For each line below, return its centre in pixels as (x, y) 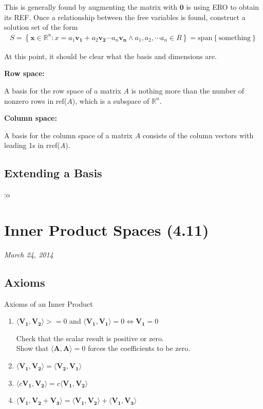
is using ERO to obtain (223, 7)
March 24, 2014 (29, 254)
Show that (32, 348)
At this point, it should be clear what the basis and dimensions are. (110, 56)
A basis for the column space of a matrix (68, 135)
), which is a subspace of (111, 100)
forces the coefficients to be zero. (139, 348)
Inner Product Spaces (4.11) (107, 229)
